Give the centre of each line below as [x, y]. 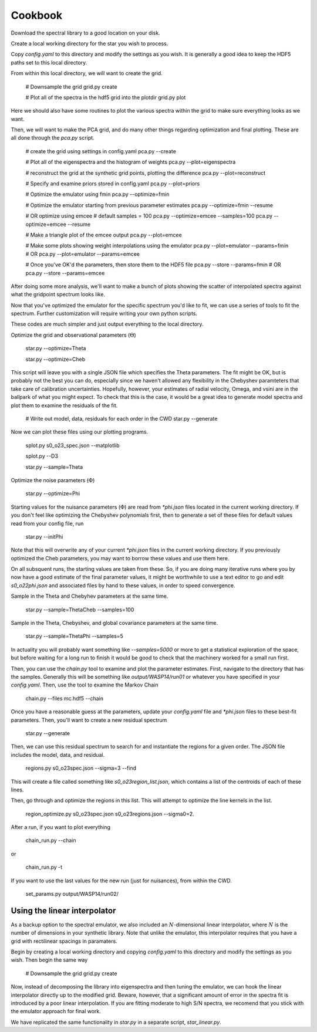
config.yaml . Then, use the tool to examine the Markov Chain [85, 685]
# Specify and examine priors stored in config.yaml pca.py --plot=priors [113, 184]
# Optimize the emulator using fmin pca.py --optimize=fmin [97, 194]
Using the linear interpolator [63, 910]
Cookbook [37, 15]
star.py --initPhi [44, 536]
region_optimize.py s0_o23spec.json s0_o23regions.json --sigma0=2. [110, 814]
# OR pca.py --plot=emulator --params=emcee [83, 254]
